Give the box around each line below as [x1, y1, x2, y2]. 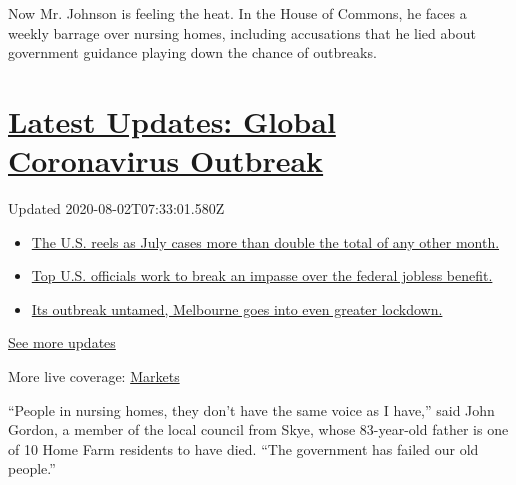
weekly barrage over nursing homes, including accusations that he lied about [8, 22, 476, 43]
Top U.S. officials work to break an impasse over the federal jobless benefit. [31, 265, 493, 286]
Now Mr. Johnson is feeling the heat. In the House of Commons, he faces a [8, 3, 467, 23]
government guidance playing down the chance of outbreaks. [8, 42, 377, 63]
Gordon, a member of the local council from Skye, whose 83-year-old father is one [8, 419, 509, 440]
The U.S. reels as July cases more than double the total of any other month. [31, 231, 500, 252]
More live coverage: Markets [8, 366, 180, 387]
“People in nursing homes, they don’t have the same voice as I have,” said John [8, 399, 495, 420]
